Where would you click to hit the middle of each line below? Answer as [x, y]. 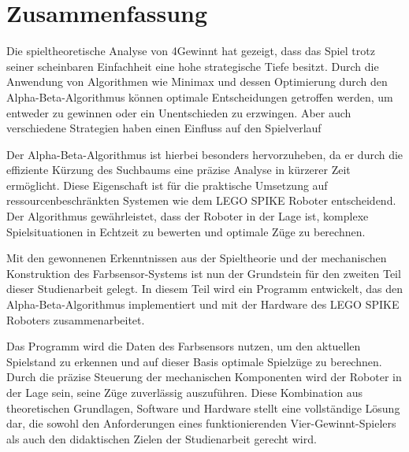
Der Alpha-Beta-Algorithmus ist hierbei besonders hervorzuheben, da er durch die [205, 154]
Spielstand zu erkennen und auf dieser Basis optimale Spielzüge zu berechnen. [194, 361]
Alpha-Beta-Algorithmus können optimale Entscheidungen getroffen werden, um [200, 96]
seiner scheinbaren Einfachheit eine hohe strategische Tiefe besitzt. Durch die [193, 66]
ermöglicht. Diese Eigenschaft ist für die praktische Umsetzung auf [167, 185]
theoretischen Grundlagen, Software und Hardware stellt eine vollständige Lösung [203, 408]
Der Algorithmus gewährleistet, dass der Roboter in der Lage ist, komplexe [188, 216]
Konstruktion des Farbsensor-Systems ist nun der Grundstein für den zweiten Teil [204, 273]
